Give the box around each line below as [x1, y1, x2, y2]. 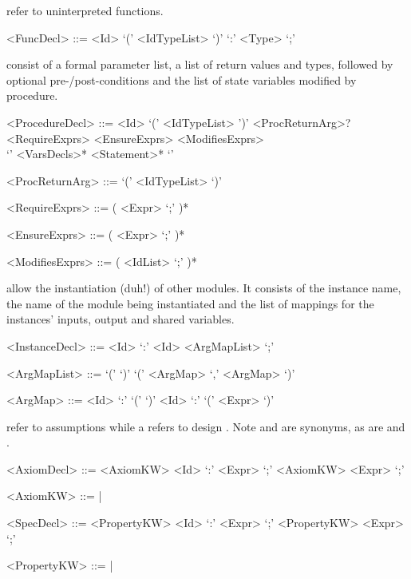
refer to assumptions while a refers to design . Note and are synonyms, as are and [6, 418, 405, 434]
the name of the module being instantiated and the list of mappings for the [6, 295, 374, 311]
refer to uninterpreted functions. [6, 2, 164, 18]
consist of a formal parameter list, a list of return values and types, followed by [6, 56, 393, 73]
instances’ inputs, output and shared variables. [6, 311, 235, 327]
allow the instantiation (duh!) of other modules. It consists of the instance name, [6, 280, 401, 296]
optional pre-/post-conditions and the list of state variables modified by [6, 71, 357, 88]
